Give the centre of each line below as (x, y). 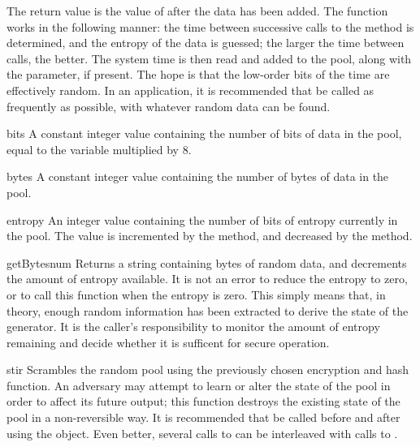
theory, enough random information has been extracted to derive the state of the (208, 310)
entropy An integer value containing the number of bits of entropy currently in (202, 219)
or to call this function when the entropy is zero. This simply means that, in (196, 294)
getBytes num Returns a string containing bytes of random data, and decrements (207, 262)
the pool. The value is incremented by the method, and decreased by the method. (210, 236)
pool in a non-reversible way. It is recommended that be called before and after (204, 417)
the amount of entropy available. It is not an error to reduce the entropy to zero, (207, 279)
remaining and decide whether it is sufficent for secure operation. (168, 342)
